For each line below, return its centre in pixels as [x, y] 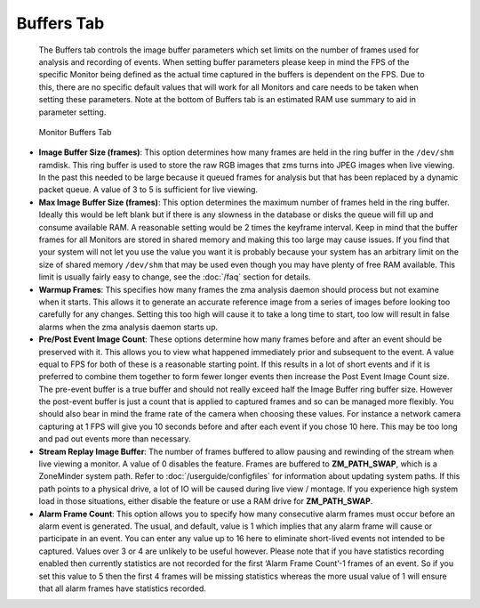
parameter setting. [72, 112]
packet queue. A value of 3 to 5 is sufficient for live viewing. [148, 190]
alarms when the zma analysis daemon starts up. [128, 327]
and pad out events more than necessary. [115, 439]
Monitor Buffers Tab [75, 132]
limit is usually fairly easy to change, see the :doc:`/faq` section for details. [175, 277]
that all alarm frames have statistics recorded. [122, 588]
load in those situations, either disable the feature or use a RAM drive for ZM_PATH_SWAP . [206, 501]
